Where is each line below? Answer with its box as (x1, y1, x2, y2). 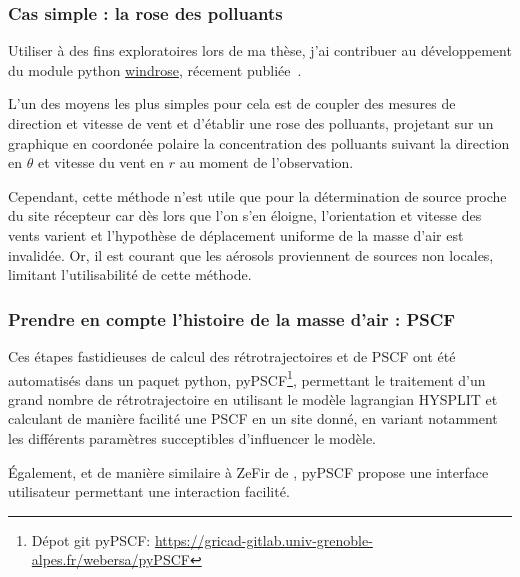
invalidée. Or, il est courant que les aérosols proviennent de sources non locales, (8, 244, 494, 265)
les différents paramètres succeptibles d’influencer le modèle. (8, 428, 377, 448)
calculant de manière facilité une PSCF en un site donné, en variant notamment (8, 408, 498, 429)
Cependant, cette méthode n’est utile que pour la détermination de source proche (8, 185, 507, 206)
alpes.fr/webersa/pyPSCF (31, 549, 190, 570)
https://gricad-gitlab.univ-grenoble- (154, 529, 373, 550)
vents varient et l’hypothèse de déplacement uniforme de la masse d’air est (8, 224, 464, 245)
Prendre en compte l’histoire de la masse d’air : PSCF (8, 306, 456, 331)
